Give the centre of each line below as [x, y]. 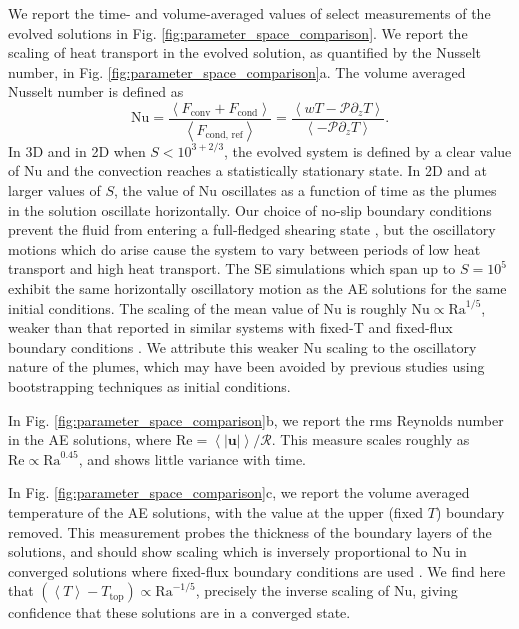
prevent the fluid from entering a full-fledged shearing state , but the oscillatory [252, 229]
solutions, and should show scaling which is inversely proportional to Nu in [237, 551]
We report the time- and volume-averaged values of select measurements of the [249, 13]
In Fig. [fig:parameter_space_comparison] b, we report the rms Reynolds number [256, 419]
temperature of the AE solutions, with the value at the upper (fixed [216, 511]
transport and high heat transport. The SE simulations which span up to [232, 268]
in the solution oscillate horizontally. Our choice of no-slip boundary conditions [250, 209]
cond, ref [224, 135]
